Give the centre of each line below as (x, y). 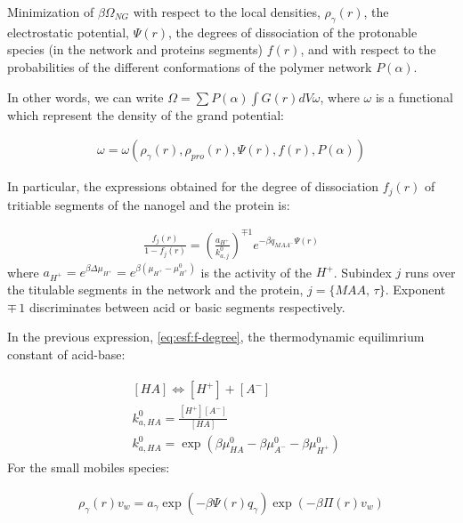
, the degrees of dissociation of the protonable (293, 32)
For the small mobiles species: (89, 467)
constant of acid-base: (66, 354)
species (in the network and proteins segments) (135, 49)
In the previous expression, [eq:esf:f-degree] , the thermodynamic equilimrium (216, 337)
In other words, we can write (85, 97)
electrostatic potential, (69, 32)
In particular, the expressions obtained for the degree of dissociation (193, 186)
